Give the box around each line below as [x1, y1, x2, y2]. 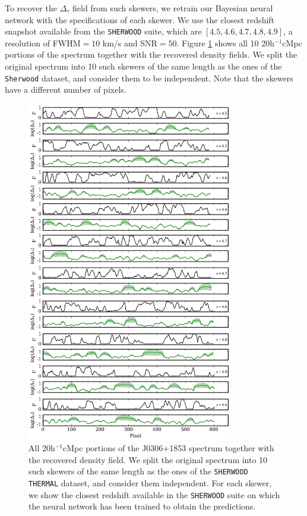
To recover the [5, 2, 57, 14]
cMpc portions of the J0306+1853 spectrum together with [63, 442, 274, 454]
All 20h [29, 442, 55, 454]
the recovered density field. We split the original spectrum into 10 [29, 453, 268, 465]
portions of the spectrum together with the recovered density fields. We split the [5, 48, 297, 61]
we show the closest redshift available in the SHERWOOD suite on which [29, 488, 280, 501]
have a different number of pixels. [5, 83, 126, 96]
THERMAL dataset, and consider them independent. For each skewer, [29, 477, 272, 489]
